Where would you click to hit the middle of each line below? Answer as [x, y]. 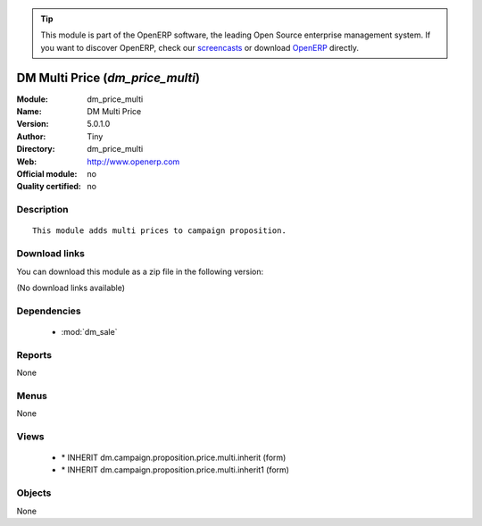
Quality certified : [49, 187]
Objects [34, 493]
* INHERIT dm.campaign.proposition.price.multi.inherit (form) [174, 458]
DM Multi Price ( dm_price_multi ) [108, 77]
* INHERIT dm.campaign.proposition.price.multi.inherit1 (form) [175, 470]
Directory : [36, 149]
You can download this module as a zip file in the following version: [140, 271]
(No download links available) [71, 288]
